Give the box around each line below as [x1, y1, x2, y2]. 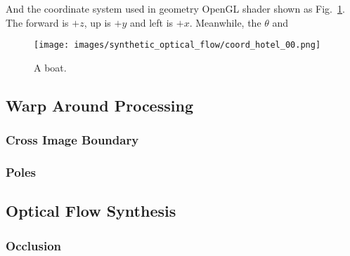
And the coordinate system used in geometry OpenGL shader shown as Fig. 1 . [6, 1, 345, 15]
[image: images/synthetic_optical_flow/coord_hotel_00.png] [34, 40, 321, 50]
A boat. [34, 60, 67, 74]
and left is [129, 15, 174, 29]
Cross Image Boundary [6, 131, 139, 149]
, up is [84, 15, 111, 29]
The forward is [6, 15, 69, 29]
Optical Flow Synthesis [6, 200, 176, 222]
